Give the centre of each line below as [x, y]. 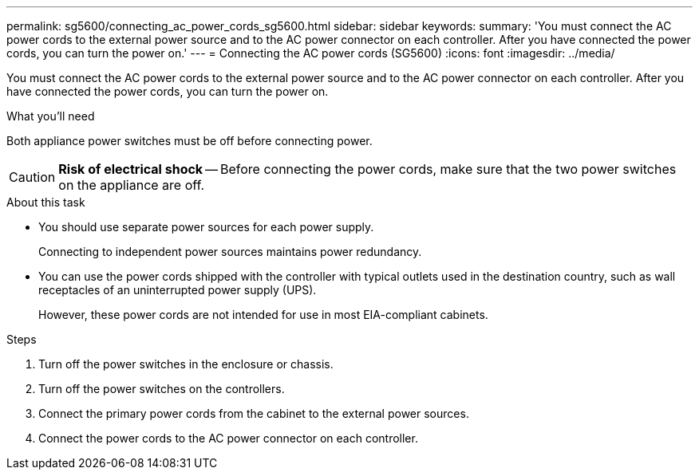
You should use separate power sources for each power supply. [206, 227]
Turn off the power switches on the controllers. [162, 389]
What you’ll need [51, 116]
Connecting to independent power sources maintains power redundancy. [230, 252]
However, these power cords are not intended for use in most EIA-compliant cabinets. [263, 315]
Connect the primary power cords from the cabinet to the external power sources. [254, 413]
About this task [46, 202]
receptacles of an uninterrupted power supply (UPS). [178, 290]
